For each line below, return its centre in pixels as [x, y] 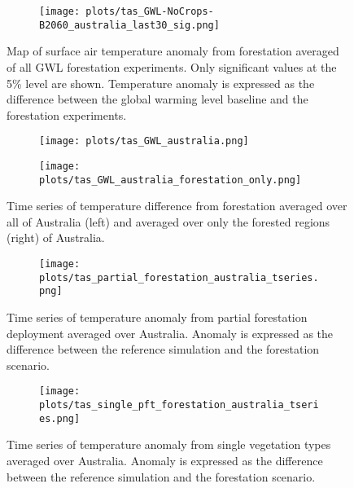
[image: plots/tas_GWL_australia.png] [144, 141]
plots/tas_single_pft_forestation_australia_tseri [179, 405]
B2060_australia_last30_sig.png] [129, 25]
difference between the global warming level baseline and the [157, 99]
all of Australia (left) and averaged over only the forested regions [168, 221]
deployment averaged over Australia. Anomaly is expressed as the [170, 333]
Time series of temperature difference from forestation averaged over [177, 206]
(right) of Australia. [56, 237]
